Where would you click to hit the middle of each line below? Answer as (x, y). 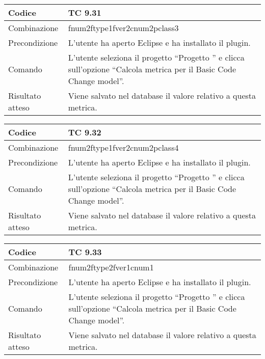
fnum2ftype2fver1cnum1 (111, 267)
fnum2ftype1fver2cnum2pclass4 (123, 147)
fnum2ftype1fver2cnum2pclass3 (123, 28)
